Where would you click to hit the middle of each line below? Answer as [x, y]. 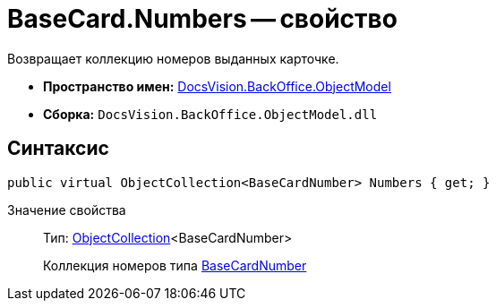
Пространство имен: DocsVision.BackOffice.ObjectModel [217, 86]
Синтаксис [58, 149]
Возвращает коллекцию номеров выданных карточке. [173, 58]
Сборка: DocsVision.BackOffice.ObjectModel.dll [210, 114]
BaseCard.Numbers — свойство [202, 19]
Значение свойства [67, 210]
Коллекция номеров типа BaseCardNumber [175, 265]
